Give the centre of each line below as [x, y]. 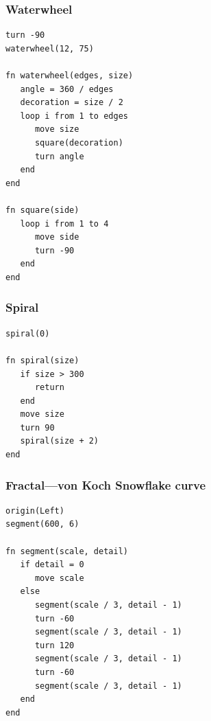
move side [57, 237]
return [49, 388]
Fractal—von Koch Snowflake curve [106, 484]
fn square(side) [42, 210]
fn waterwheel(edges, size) [70, 76]
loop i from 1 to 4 [64, 224]
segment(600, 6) [42, 524]
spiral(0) [28, 333]
